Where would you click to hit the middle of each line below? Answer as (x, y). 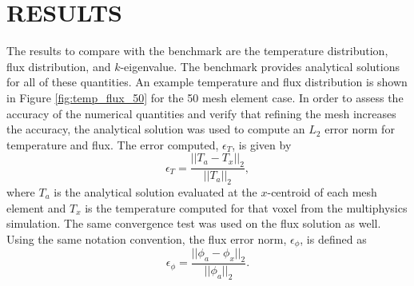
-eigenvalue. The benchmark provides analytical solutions (260, 66)
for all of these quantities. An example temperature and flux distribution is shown (207, 82)
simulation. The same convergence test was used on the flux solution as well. (194, 223)
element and (36, 207)
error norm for (360, 129)
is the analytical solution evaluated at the (155, 191)
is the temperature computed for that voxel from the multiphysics (246, 207)
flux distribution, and (59, 66)
